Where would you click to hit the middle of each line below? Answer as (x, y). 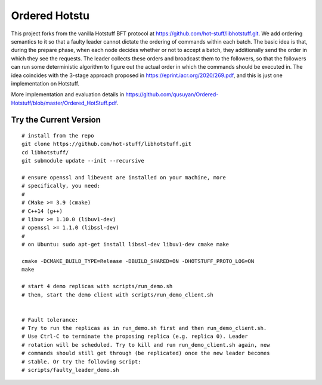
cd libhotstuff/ (45, 152)
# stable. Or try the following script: (81, 361)
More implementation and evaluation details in (68, 94)
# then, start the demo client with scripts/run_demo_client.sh (118, 295)
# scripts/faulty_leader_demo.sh (70, 370)
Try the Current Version (56, 120)
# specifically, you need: (61, 186)
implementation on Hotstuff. (45, 83)
